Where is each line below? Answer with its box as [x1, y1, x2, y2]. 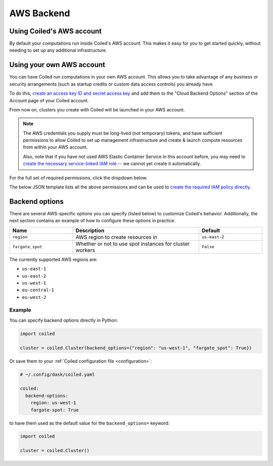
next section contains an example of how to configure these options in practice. [9, 218, 175, 224]
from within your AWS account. [23, 144, 88, 150]
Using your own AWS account [9, 61, 106, 69]
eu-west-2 [22, 294, 47, 300]
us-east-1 [22, 266, 47, 272]
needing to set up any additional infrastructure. [9, 47, 107, 53]
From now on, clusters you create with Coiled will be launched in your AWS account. [9, 106, 185, 112]
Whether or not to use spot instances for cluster [75, 240, 190, 247]
